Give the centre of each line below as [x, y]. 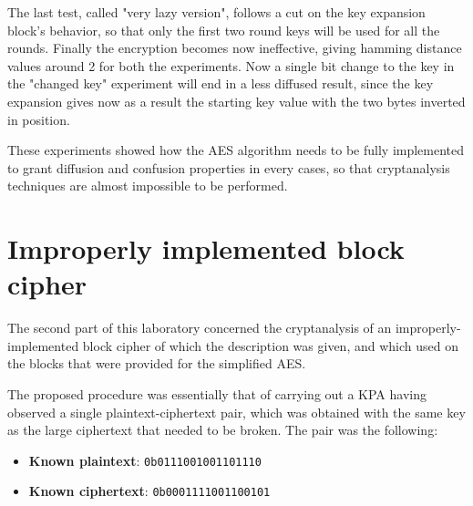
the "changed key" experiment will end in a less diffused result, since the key [221, 83]
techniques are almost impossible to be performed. [148, 186]
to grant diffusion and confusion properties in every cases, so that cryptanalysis [229, 167]
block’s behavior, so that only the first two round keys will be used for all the [224, 30]
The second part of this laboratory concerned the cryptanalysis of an [200, 328]
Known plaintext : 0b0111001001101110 [145, 460]
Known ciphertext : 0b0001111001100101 [149, 491]
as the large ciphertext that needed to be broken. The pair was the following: [223, 430]
